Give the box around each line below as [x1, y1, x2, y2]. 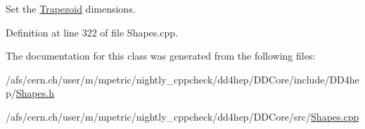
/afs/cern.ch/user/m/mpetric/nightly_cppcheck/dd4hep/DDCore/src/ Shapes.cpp [6, 109, 359, 123]
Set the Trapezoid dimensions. [6, 1, 136, 15]
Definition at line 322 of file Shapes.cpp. [6, 25, 178, 39]
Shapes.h [15, 86, 54, 100]
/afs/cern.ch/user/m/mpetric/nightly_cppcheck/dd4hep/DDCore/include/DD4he [6, 72, 359, 86]
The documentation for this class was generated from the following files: [6, 48, 316, 63]
